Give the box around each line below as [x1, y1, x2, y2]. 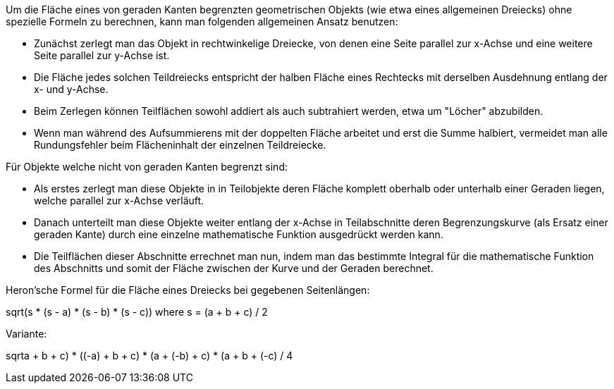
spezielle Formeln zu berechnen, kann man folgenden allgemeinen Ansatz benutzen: [6, 16, 398, 27]
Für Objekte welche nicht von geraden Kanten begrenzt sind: [6, 161, 288, 173]
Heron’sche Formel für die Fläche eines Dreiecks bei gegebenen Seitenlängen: [6, 284, 370, 296]
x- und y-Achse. [34, 83, 109, 95]
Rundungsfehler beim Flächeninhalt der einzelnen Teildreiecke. [34, 139, 326, 151]
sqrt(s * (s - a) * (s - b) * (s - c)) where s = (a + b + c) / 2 [6, 306, 268, 318]
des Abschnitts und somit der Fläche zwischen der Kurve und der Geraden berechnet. [34, 262, 434, 274]
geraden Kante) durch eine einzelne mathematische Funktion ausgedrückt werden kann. [34, 228, 443, 240]
